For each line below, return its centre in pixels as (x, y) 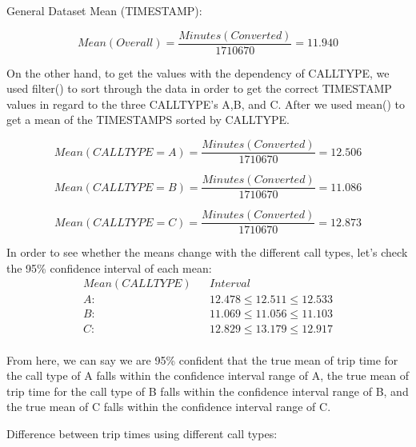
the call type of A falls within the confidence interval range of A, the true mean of (208, 375)
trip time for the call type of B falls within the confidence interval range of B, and (208, 391)
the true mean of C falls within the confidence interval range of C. (169, 407)
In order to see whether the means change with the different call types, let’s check (207, 252)
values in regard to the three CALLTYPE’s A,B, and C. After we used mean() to (206, 104)
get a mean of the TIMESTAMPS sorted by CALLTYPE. (148, 120)
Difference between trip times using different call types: (142, 433)
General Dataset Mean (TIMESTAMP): (104, 10)
